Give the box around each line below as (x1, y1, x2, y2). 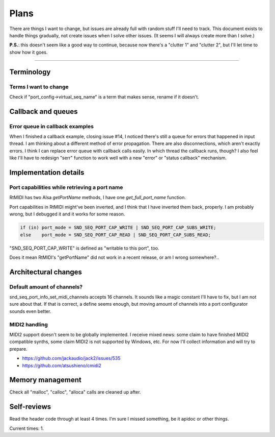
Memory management (9, 376, 81, 384)
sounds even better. (9, 308, 51, 314)
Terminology (9, 67, 51, 76)
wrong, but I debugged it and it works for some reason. (9, 211, 125, 217)
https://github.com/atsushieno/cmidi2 (22, 362, 102, 369)
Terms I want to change (9, 83, 69, 90)
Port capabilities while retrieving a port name (9, 184, 123, 191)
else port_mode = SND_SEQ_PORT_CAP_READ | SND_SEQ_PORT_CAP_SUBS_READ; (20, 232, 211, 237)
